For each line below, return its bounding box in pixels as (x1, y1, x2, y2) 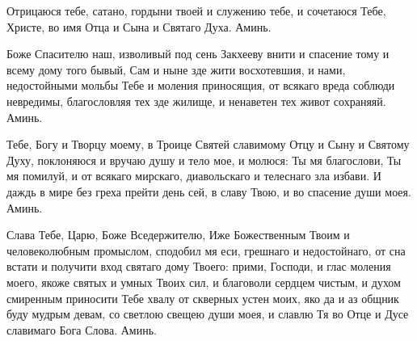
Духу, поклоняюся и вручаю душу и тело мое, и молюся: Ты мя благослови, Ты (6, 151, 402, 168)
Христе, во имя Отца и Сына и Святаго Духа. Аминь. (6, 18, 272, 35)
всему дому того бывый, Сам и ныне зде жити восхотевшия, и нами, (6, 61, 346, 78)
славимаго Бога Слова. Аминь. (6, 321, 157, 338)
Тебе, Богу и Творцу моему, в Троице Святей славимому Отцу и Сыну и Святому (6, 136, 410, 153)
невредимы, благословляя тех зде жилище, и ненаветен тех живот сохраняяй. (6, 92, 386, 109)
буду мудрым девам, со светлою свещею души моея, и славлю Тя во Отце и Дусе (6, 305, 409, 322)
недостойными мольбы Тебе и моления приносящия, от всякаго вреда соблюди (6, 77, 395, 94)
